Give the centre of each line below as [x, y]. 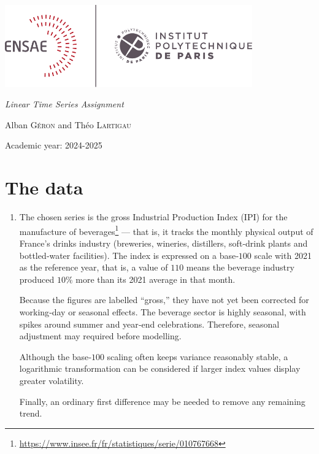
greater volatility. [52, 380]
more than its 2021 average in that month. [156, 279]
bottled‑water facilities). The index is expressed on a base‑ [129, 255]
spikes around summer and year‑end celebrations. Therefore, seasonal [149, 324]
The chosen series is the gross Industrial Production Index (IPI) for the [153, 217]
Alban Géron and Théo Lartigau [68, 124]
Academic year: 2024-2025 [54, 145]
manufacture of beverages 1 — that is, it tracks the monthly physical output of [166, 230]
